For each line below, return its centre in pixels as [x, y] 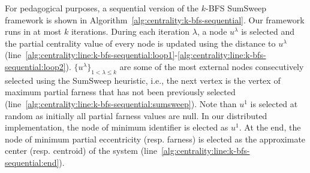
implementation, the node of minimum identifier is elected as [117, 127]
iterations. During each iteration [130, 31]
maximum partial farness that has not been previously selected [120, 92]
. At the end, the [270, 127]
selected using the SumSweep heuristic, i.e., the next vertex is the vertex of [143, 80]
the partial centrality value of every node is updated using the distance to [140, 43]
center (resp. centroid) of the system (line [81, 151]
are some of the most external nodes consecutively [212, 66]
